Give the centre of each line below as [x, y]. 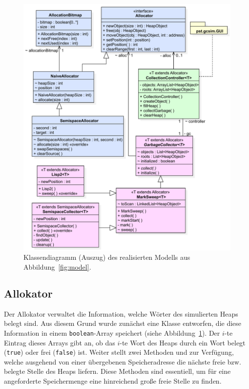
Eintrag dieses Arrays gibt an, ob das [60, 342]
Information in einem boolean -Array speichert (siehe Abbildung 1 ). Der [112, 332]
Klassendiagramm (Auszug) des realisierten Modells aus [107, 257]
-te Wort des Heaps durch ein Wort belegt [183, 342]
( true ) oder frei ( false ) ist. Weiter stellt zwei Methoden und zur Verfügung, [119, 352]
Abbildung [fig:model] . [57, 266]
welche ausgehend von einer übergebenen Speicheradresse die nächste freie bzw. [123, 361]
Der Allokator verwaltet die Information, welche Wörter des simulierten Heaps [121, 313]
